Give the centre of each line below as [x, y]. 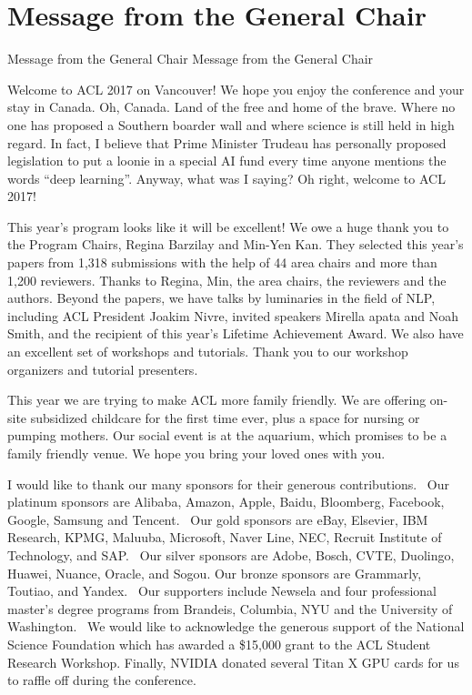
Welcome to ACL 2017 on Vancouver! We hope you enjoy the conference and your [236, 89]
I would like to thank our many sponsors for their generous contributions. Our [229, 483]
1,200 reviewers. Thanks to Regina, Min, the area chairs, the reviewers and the [227, 280]
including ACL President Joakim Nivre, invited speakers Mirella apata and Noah [233, 315]
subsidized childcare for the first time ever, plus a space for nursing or [225, 417]
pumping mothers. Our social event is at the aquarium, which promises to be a [227, 435]
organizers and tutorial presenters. [103, 369]
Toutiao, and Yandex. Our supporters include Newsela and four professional [222, 591]
